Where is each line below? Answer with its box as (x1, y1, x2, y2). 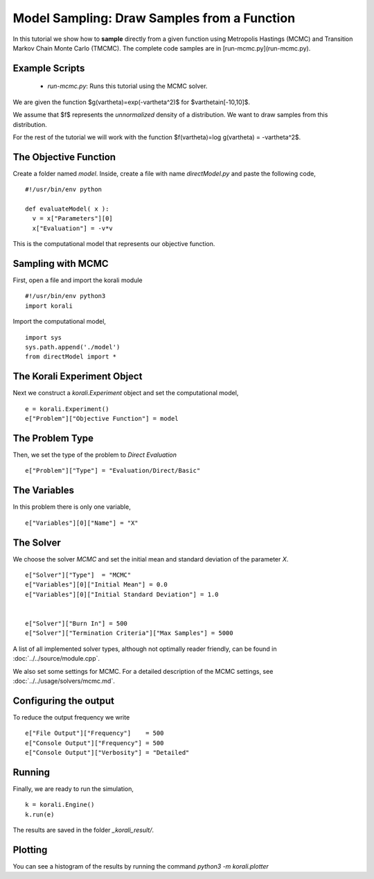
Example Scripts (12, 62, 85, 74)
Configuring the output (12, 695, 114, 706)
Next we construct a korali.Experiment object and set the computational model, (12, 389, 239, 397)
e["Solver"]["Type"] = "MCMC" (25, 571, 132, 579)
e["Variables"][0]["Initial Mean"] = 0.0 (25, 581, 168, 589)
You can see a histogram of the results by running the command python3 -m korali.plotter (12, 862, 269, 870)
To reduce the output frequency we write (12, 713, 130, 721)
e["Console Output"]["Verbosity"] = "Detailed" (25, 749, 190, 756)
